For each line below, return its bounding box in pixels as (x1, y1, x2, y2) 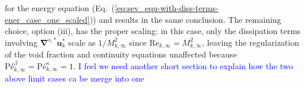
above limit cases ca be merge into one (5, 72, 144, 84)
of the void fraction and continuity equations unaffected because (5, 48, 237, 60)
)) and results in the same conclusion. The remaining (89, 13, 281, 25)
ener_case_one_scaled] (5, 13, 90, 25)
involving (5, 36, 38, 48)
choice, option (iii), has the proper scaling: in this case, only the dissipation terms (5, 25, 301, 37)
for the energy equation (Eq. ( (5, 2, 115, 13)
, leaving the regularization (202, 36, 299, 48)
